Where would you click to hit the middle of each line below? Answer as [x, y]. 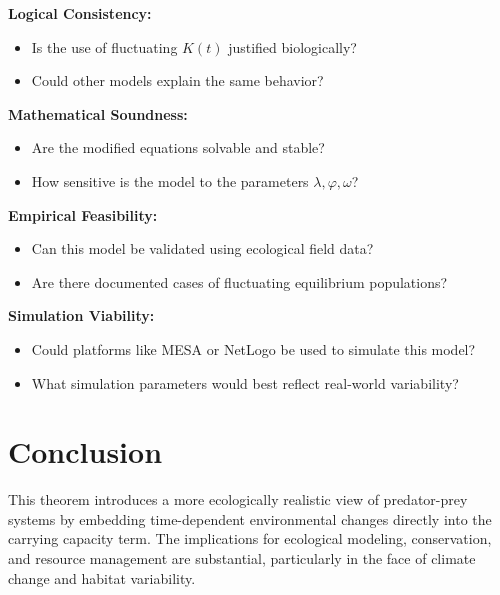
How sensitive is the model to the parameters [170, 180]
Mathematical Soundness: [98, 113]
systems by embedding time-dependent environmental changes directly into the [250, 518]
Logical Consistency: [80, 13]
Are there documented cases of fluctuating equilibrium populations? [239, 281]
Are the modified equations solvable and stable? [178, 147]
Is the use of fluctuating [104, 46]
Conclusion [85, 451]
